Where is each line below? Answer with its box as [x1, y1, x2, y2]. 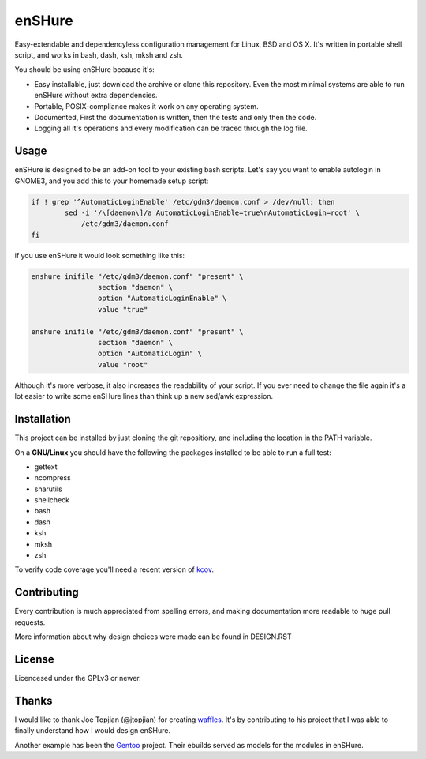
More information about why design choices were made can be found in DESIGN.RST [14, 632, 292, 641]
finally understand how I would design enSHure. [14, 726, 171, 735]
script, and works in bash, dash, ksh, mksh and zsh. [14, 50, 183, 59]
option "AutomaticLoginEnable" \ [97, 294, 227, 303]
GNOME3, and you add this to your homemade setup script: [14, 176, 209, 186]
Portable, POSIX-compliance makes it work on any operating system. [34, 101, 260, 111]
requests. [14, 617, 46, 627]
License [14, 652, 54, 666]
